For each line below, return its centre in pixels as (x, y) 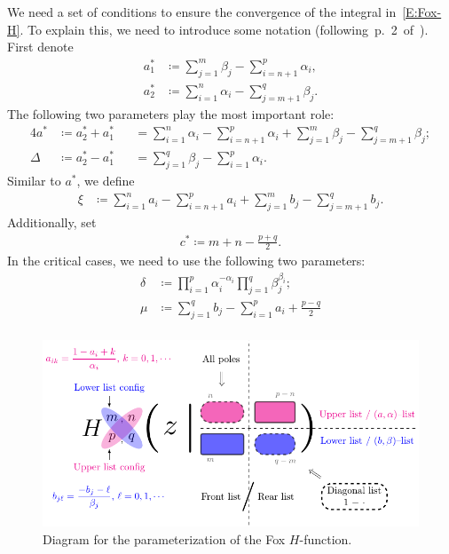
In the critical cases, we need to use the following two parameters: (186, 261)
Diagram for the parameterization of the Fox (164, 538)
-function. (326, 538)
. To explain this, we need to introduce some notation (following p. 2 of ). (224, 29)
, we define (106, 180)
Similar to (34, 180)
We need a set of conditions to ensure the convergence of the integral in (202, 12)
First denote (40, 47)
